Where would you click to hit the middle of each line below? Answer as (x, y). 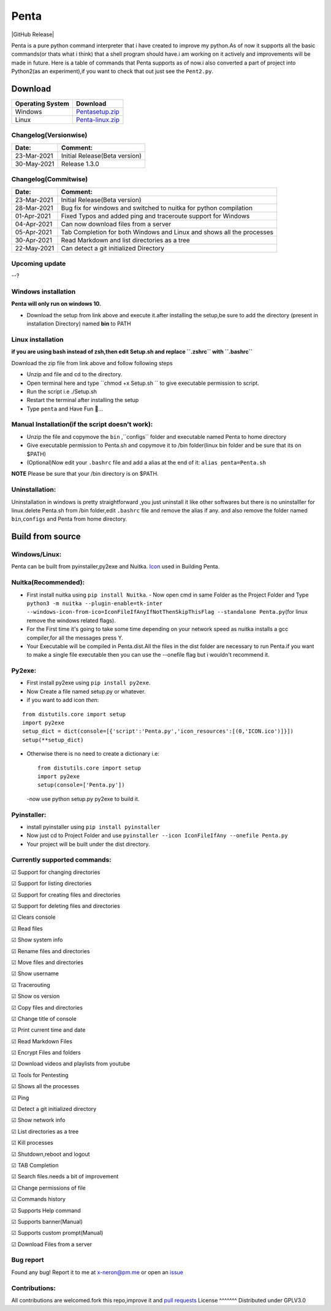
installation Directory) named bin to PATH (79, 324)
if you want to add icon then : (63, 700)
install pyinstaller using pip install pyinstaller (93, 827)
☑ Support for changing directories (56, 872)
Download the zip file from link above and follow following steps (92, 363)
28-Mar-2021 (34, 207)
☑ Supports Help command (46, 1210)
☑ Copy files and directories (47, 1007)
